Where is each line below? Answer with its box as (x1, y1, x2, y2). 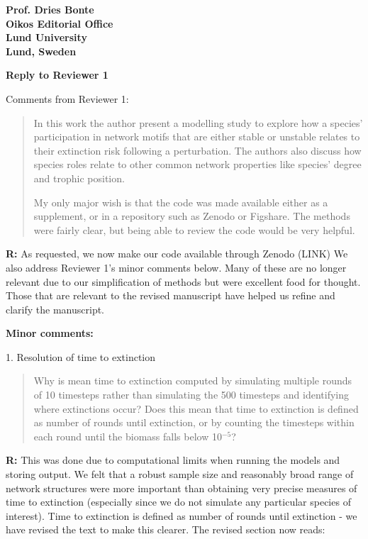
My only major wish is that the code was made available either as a (33, 194, 328, 209)
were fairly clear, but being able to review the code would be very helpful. (33, 222, 355, 237)
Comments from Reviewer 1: (6, 91, 129, 106)
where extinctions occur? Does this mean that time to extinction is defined (33, 401, 359, 416)
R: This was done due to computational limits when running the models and (6, 452, 340, 467)
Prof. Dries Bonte (6, 2, 94, 16)
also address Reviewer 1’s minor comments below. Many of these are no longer (6, 260, 347, 274)
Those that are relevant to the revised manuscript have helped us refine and (6, 288, 335, 303)
